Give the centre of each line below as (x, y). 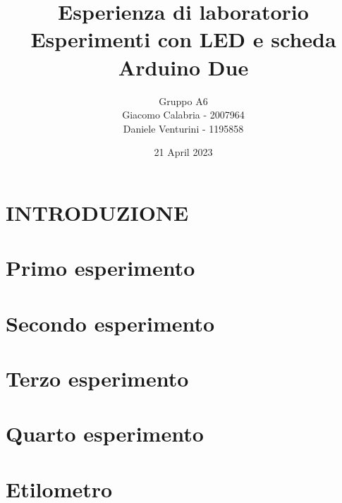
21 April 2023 (183, 152)
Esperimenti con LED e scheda (183, 39)
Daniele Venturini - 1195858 (183, 128)
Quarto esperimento (105, 434)
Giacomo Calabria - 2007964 (183, 115)
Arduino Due (183, 67)
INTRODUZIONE (97, 212)
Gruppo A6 (183, 101)
